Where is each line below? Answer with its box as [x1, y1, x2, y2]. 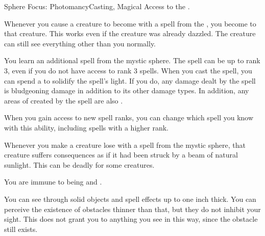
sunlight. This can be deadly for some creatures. [4, 159, 155, 170]
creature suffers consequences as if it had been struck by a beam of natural [4, 149, 238, 160]
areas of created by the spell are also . [4, 95, 123, 106]
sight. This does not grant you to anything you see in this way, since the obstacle [4, 214, 258, 224]
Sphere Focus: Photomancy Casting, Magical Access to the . [4, 1, 190, 11]
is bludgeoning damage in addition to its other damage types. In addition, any [4, 85, 249, 96]
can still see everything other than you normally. [4, 38, 156, 48]
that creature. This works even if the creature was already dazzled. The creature [4, 28, 256, 39]
